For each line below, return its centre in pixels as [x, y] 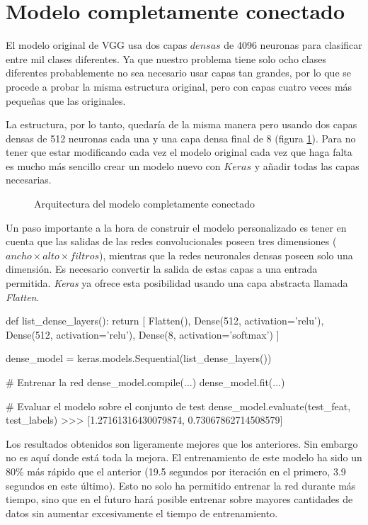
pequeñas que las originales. [66, 100]
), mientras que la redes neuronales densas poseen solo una [226, 255]
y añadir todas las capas [307, 165]
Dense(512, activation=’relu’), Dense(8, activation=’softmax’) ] [143, 334]
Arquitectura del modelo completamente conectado [144, 204]
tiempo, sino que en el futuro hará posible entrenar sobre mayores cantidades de [179, 499]
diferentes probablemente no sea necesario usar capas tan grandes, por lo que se [179, 73]
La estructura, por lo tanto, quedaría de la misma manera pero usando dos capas [182, 124]
